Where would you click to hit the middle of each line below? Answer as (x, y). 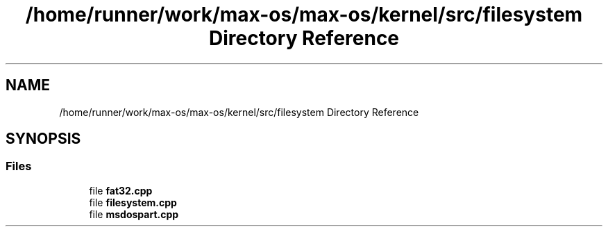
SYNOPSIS (43, 139)
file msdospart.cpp (134, 214)
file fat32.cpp (121, 190)
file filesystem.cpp (133, 202)
